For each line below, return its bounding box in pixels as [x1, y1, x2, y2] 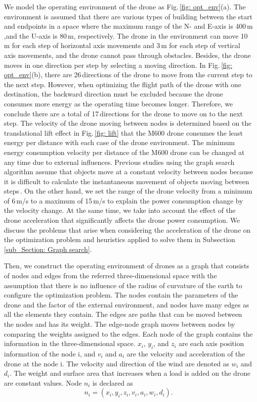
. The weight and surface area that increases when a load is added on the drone [9, 368, 251, 378]
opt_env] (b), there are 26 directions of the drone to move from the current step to [4, 69, 253, 80]
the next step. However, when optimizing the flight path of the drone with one [4, 79, 242, 89]
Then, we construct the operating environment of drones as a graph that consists [4, 260, 250, 271]
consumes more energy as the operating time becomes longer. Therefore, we [4, 98, 233, 108]
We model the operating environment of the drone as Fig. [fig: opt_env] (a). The [4, 1, 246, 11]
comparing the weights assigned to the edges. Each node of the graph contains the [4, 328, 253, 339]
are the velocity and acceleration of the [127, 348, 245, 358]
